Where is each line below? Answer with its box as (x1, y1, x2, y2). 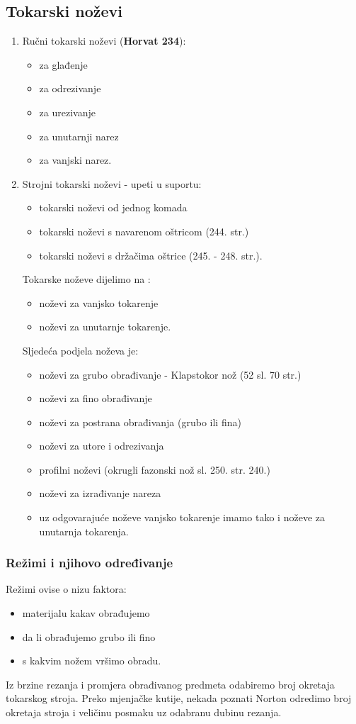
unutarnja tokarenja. (39, 523, 129, 538)
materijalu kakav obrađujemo (22, 606, 150, 620)
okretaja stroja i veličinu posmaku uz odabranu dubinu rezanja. (6, 705, 282, 720)
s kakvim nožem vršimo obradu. (22, 653, 161, 668)
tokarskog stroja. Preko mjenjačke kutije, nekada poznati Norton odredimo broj (6, 691, 352, 706)
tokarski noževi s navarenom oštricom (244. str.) (39, 223, 249, 238)
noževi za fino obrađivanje (39, 391, 152, 406)
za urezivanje (39, 104, 96, 119)
